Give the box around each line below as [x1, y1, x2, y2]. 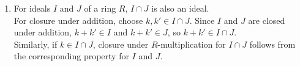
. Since [189, 13, 215, 26]
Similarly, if [13, 37, 58, 50]
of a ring [84, 2, 116, 14]
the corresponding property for [13, 50, 129, 62]
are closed [248, 13, 285, 26]
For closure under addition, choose [13, 13, 143, 26]
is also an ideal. [151, 2, 209, 14]
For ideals [13, 2, 51, 14]
